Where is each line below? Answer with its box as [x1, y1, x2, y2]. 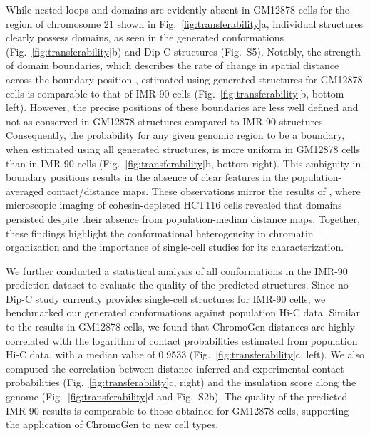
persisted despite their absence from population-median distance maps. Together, [6, 211, 360, 226]
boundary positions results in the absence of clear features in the [6, 170, 289, 185]
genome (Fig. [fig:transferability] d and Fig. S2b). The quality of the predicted [6, 389, 348, 404]
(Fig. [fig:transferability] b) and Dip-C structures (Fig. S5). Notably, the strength [6, 43, 361, 58]
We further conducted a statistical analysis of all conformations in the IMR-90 [6, 263, 348, 278]
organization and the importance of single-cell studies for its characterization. [6, 239, 344, 254]
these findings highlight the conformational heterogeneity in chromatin [6, 225, 314, 240]
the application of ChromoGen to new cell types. [6, 417, 219, 432]
